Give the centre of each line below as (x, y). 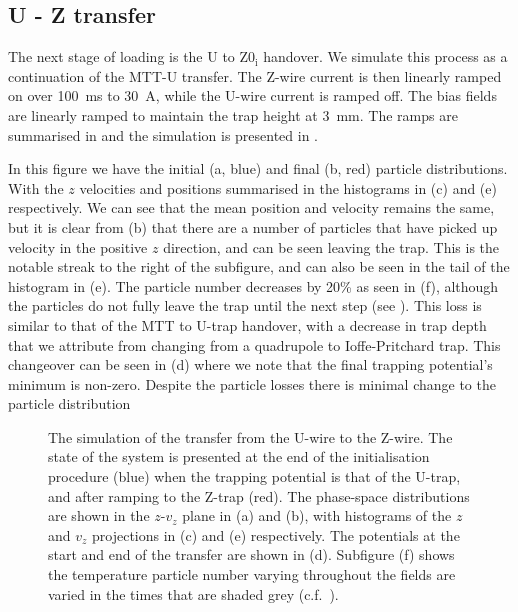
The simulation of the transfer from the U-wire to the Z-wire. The (250, 436)
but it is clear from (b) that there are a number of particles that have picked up (253, 226)
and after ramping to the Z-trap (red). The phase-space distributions (259, 495)
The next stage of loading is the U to (121, 56)
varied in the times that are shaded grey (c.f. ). (193, 593)
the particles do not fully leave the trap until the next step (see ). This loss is (245, 305)
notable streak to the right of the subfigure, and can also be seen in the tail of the (259, 266)
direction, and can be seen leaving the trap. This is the (331, 246)
